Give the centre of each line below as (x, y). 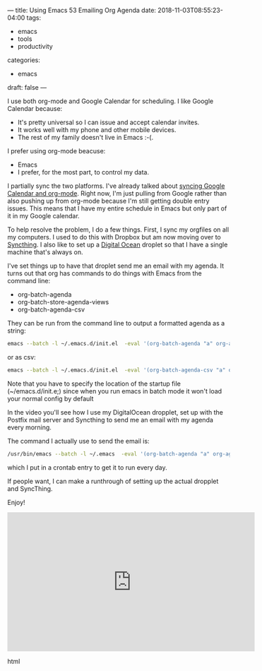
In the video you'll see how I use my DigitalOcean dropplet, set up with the (115, 412)
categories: (24, 60)
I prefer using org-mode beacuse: (56, 151)
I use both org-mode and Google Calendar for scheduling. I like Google (111, 101)
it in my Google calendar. (43, 216)
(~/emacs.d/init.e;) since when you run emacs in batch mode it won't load (115, 391)
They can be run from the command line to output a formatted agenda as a (116, 323)
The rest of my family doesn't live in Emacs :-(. (85, 137)
